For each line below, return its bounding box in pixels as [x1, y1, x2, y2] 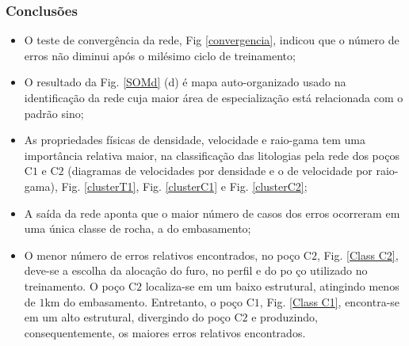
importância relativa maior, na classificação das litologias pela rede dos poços [24, 146, 399, 163]
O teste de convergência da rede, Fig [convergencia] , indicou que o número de [24, 32, 399, 48]
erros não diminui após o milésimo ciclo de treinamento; [24, 47, 296, 63]
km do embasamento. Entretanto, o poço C [44, 293, 254, 310]
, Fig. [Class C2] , [316, 246, 399, 263]
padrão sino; [24, 105, 84, 121]
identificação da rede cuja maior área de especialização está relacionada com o [24, 89, 403, 105]
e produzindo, [251, 309, 318, 325]
